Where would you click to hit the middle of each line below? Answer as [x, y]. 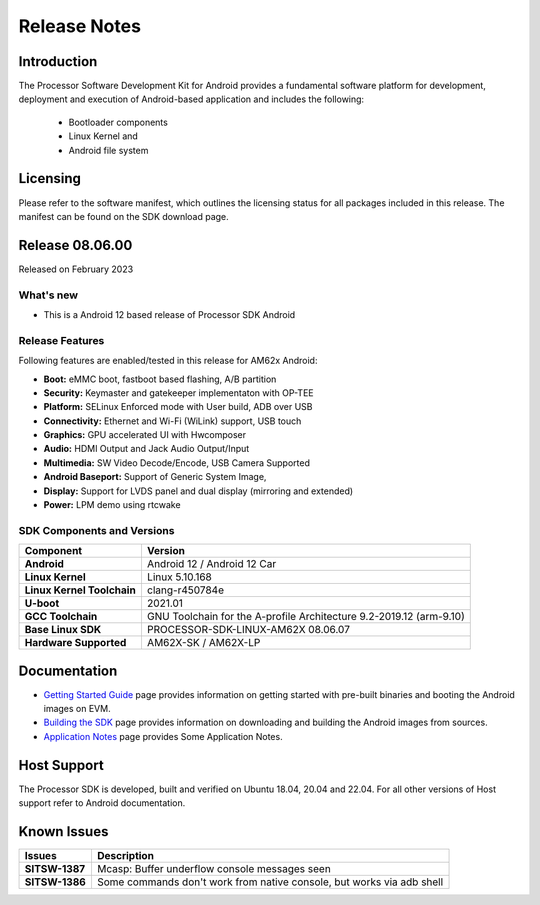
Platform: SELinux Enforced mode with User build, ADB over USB [178, 407]
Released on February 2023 [76, 269]
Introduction [58, 61]
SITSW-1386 [55, 882]
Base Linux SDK [63, 630]
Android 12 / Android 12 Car [211, 564]
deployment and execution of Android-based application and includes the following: [191, 99]
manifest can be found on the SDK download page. [123, 216]
